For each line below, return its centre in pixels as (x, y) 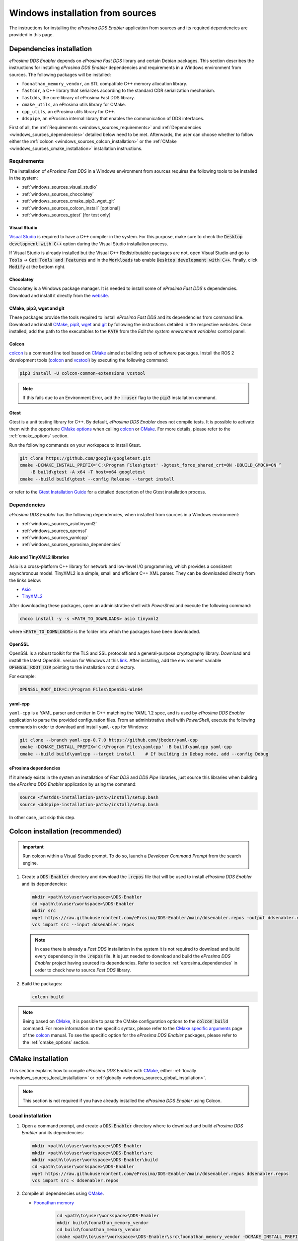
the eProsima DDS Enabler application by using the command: (73, 784)
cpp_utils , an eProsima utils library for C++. (69, 111)
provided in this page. (32, 34)
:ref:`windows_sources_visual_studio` (60, 187)
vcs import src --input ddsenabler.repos (83, 925)
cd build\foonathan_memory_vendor (99, 1230)
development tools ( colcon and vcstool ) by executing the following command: (89, 360)
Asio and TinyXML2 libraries (39, 557)
